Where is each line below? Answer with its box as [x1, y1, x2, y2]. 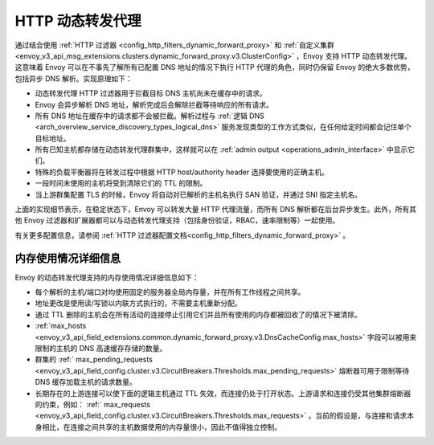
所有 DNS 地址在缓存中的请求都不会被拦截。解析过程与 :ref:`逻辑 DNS [35, 111, 264, 120]
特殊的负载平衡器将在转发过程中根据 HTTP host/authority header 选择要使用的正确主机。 [35, 167, 330, 177]
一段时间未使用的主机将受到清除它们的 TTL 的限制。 [35, 178, 207, 188]
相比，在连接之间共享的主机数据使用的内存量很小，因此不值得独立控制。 [41, 422, 281, 431]
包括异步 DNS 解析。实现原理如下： [14, 73, 133, 84]
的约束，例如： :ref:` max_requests [35, 400, 150, 409]
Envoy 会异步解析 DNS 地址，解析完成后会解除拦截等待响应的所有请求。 [35, 100, 273, 109]
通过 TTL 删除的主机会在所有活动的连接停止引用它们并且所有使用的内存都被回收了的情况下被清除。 [35, 309, 362, 319]
